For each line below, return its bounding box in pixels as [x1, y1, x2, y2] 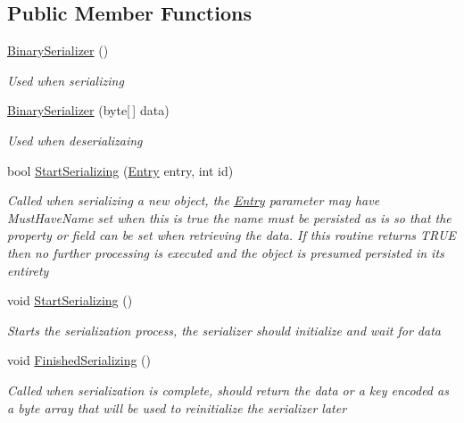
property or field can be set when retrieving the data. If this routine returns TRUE [7, 226, 456, 245]
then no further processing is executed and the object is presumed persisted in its [7, 243, 444, 261]
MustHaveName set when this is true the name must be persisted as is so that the [7, 208, 452, 227]
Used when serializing [7, 70, 124, 89]
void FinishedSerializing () [7, 351, 151, 369]
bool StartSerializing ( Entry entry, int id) [7, 161, 234, 179]
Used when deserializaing [7, 130, 143, 149]
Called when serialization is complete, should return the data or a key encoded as [7, 380, 449, 399]
